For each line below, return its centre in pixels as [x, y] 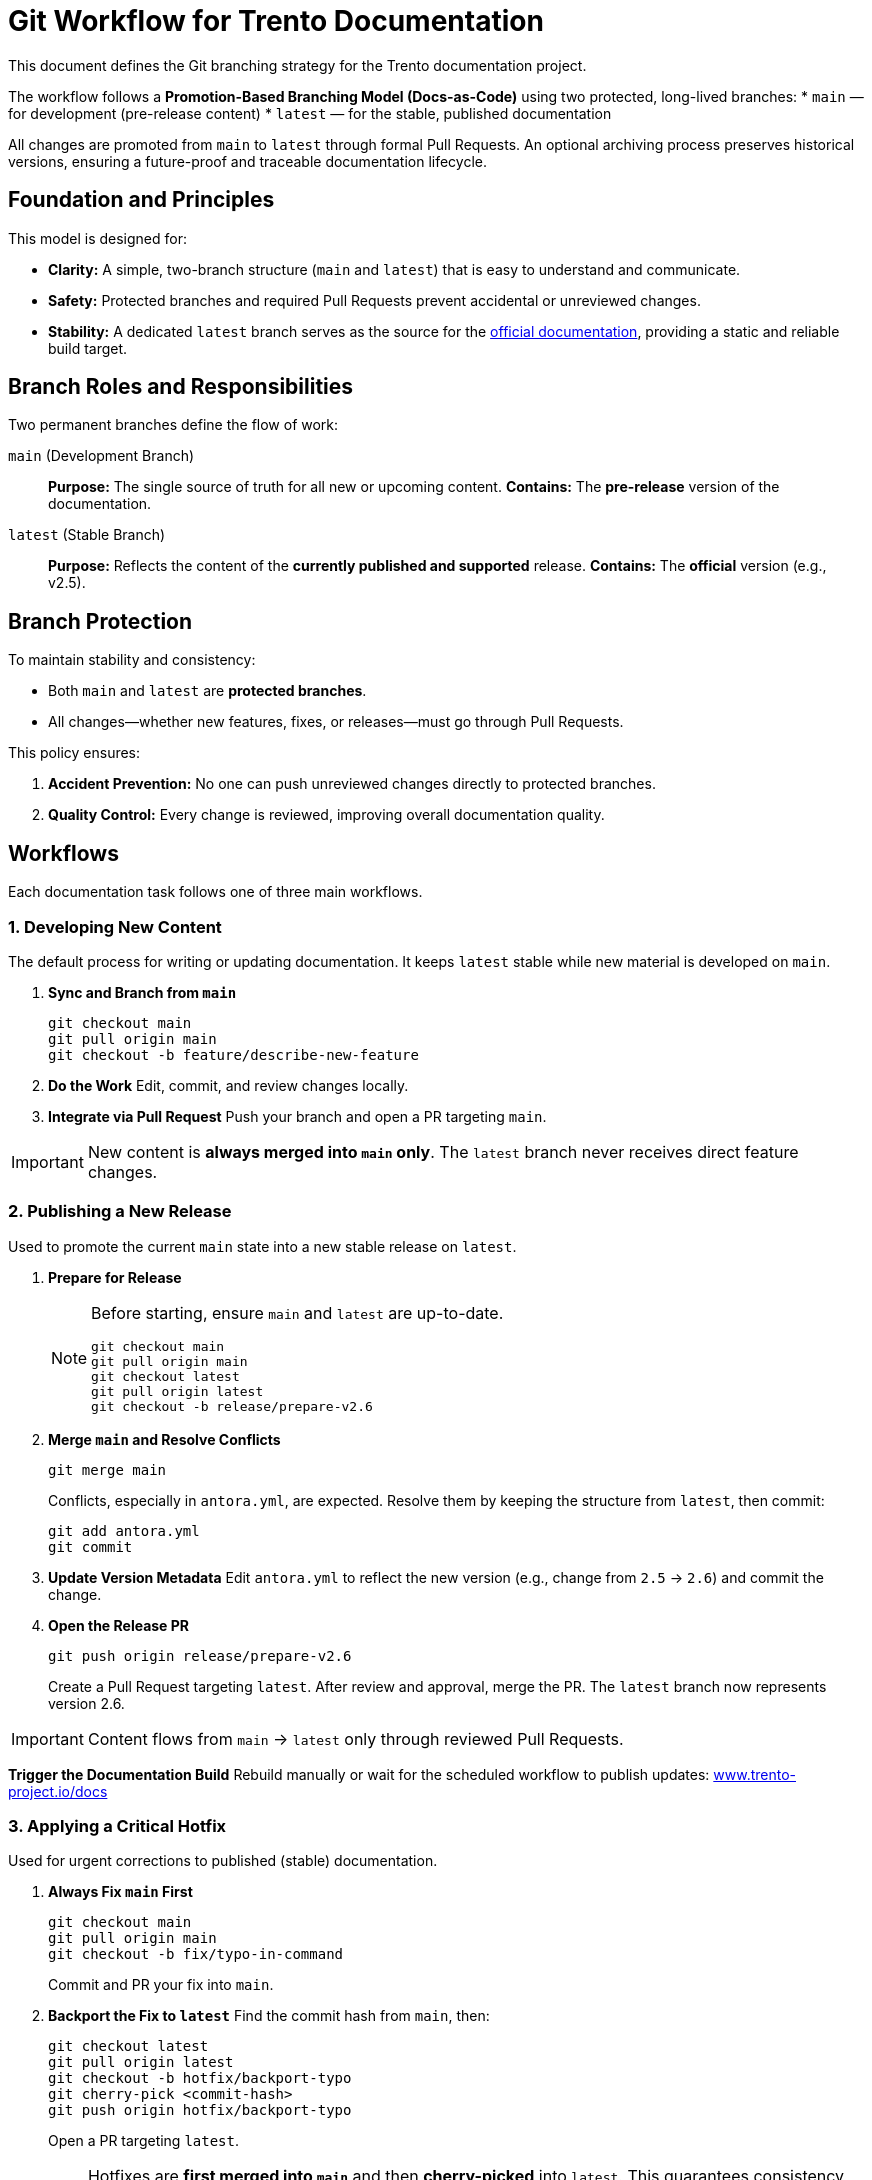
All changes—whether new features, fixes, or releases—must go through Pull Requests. [336, 722]
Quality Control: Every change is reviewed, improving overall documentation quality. [326, 815]
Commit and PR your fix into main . [161, 1985]
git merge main [107, 1469]
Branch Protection [100, 621]
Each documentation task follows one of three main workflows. [215, 892]
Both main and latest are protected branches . [207, 691]
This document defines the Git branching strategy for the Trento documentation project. [297, 65]
